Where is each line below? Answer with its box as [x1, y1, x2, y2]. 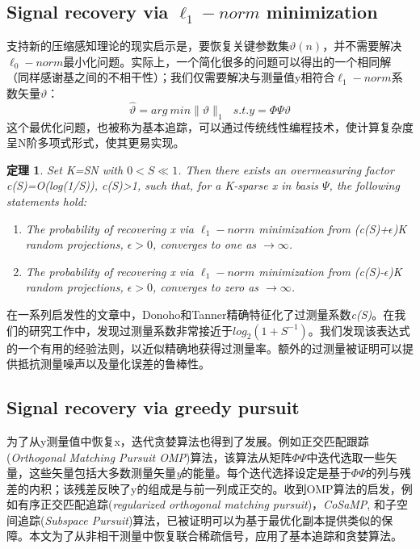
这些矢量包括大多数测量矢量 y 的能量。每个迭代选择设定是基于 [28, 464, 351, 481]
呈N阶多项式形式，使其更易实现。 [6, 134, 185, 151]
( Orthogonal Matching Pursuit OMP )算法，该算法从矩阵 [6, 448, 292, 465]
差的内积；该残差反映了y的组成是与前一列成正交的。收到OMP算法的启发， [6, 480, 401, 497]
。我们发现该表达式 [308, 321, 410, 338]
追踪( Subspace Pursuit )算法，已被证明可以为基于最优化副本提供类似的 [17, 511, 382, 528]
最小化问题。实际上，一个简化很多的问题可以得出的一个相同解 [63, 52, 392, 69]
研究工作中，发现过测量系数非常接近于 [28, 321, 233, 338]
